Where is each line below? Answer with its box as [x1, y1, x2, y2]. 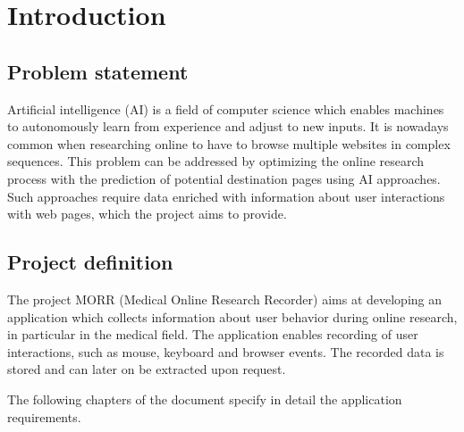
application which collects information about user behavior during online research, [7, 307, 458, 326]
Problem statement [7, 57, 189, 85]
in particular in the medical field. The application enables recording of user [7, 325, 418, 344]
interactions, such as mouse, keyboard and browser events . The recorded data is [7, 342, 444, 361]
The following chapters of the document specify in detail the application [7, 389, 402, 408]
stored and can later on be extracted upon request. [7, 360, 286, 378]
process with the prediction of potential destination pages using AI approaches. [7, 169, 441, 187]
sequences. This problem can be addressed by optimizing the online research [7, 152, 425, 170]
